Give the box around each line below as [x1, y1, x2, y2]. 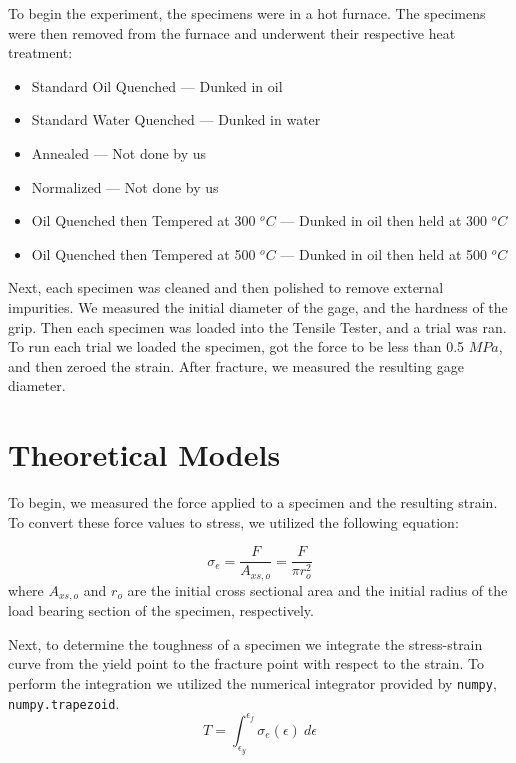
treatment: [8, 42, 73, 63]
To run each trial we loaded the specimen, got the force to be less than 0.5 [8, 336, 465, 357]
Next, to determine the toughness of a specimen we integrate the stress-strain [8, 633, 483, 654]
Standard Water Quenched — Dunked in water [31, 109, 321, 130]
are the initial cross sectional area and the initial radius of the [127, 579, 508, 600]
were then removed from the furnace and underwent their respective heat [8, 22, 456, 43]
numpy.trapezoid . [8, 692, 120, 713]
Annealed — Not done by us [31, 142, 207, 163]
